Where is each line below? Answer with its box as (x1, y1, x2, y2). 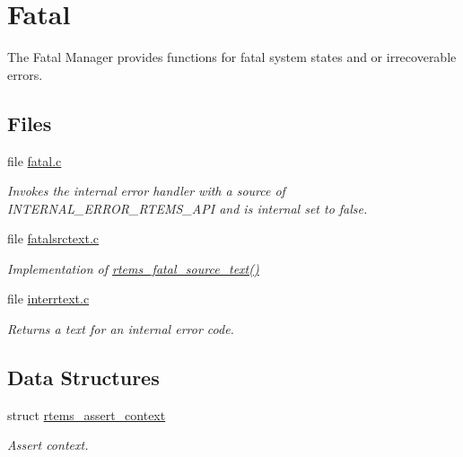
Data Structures (7, 364, 160, 391)
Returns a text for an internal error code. (7, 320, 234, 338)
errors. (7, 65, 43, 83)
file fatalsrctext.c (7, 229, 100, 248)
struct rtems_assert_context (7, 405, 166, 424)
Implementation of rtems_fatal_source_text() (7, 259, 259, 277)
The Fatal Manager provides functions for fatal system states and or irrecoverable (7, 48, 457, 66)
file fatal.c (7, 151, 62, 170)
